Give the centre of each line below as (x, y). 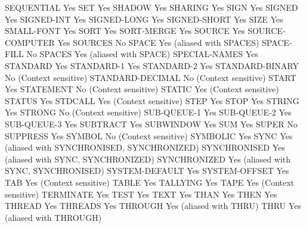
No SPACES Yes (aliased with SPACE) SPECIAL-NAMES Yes (142, 54)
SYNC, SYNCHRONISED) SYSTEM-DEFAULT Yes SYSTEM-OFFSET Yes (147, 171)
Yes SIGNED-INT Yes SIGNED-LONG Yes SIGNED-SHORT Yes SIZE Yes (144, 19)
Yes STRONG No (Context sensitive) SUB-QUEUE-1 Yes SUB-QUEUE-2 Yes (148, 112)
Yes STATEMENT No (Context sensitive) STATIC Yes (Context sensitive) (142, 89)
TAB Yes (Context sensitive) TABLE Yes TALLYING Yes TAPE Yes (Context (150, 182)
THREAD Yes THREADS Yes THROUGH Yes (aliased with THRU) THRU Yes (153, 206)
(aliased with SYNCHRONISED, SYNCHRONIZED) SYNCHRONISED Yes (145, 147)
